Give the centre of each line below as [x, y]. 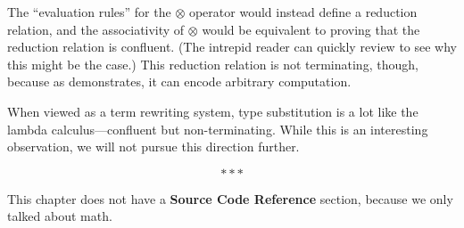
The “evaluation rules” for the [89, 12]
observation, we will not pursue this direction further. [153, 147]
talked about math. [60, 216]
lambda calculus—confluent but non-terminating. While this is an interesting [218, 129]
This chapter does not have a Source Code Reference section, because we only [230, 198]
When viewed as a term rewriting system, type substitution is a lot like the [213, 111]
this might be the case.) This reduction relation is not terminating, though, [213, 64]
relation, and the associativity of [96, 29]
